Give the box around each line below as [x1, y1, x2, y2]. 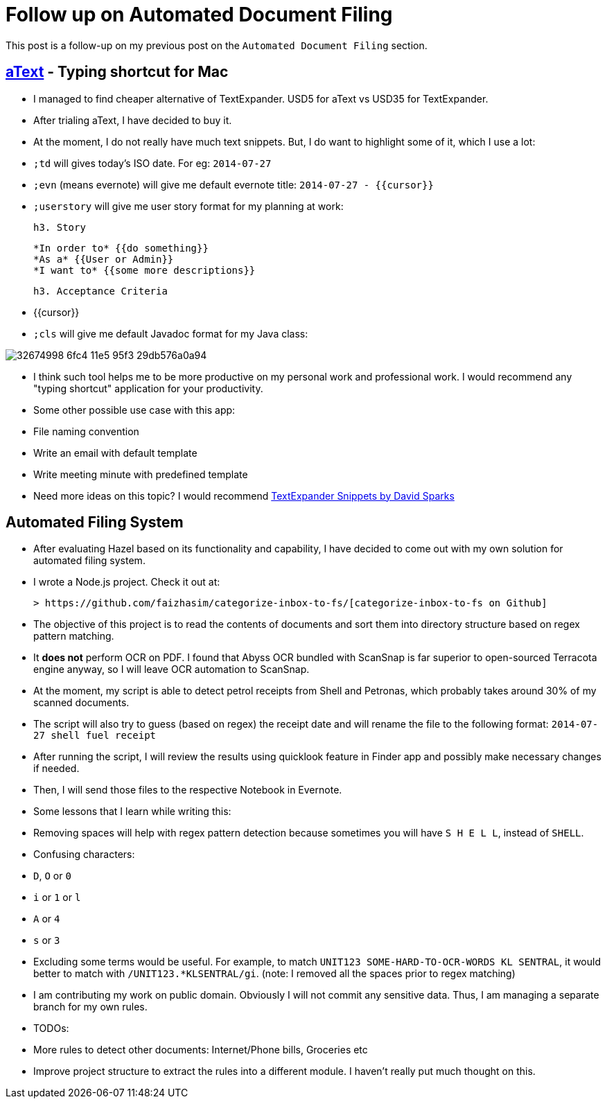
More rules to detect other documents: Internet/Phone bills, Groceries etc [33, 1044, 368, 1056]
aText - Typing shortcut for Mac [6, 63, 229, 81]
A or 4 [33, 913, 60, 925]
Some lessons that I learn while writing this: [33, 805, 231, 818]
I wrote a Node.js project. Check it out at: [33, 576, 220, 588]
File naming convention [33, 425, 139, 437]
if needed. [33, 762, 80, 775]
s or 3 [33, 934, 60, 947]
